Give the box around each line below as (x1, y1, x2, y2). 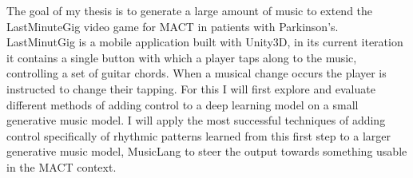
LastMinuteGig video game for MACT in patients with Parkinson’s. (6, 18, 339, 34)
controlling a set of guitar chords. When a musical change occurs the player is (6, 65, 387, 81)
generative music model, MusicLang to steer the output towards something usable (6, 143, 407, 160)
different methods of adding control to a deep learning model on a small (6, 96, 359, 113)
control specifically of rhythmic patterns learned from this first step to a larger (6, 127, 391, 144)
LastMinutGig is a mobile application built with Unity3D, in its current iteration (6, 34, 403, 50)
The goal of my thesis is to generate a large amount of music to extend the (6, 2, 373, 18)
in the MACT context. (6, 158, 117, 175)
